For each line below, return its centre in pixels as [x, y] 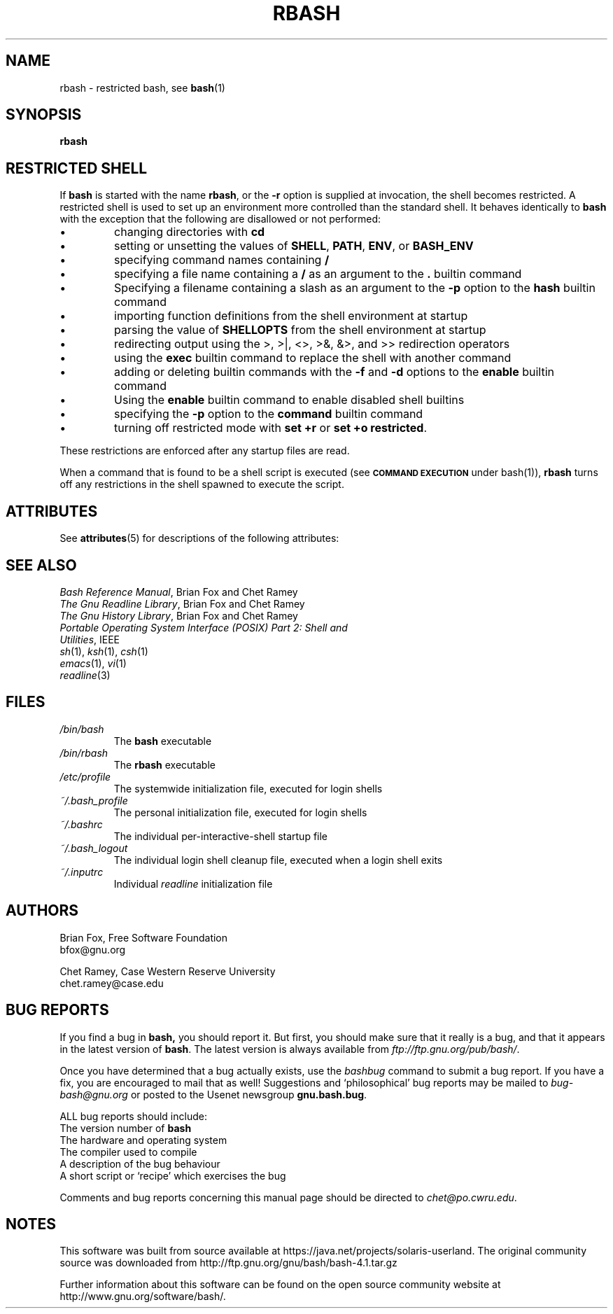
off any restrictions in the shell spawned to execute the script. [202, 484]
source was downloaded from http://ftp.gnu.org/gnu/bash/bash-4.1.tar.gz [228, 1263]
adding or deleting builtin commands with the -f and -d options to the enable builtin [334, 372]
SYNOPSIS [44, 115]
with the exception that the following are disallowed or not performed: [220, 219]
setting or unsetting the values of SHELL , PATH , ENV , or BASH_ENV [294, 246]
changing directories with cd [190, 232]
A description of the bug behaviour [140, 1163]
